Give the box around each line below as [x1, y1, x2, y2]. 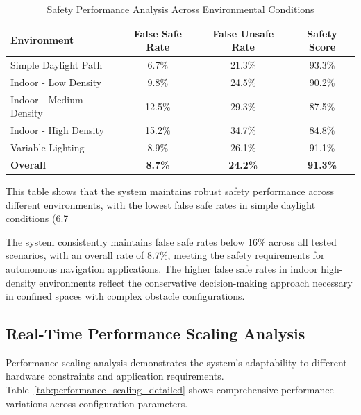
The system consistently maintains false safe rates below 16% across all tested [6, 234, 337, 248]
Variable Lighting [10, 140, 85, 154]
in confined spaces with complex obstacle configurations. [6, 289, 245, 303]
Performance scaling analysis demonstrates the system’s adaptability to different [6, 355, 347, 369]
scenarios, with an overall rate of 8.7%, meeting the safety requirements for [6, 248, 325, 262]
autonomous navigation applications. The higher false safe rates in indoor [6, 261, 318, 276]
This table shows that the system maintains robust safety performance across [6, 183, 334, 198]
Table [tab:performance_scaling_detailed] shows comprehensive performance [6, 382, 334, 397]
